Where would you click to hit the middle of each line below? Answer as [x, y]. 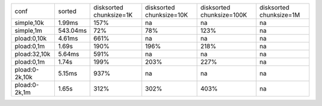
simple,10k [29, 23]
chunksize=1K [113, 15]
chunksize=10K [166, 15]
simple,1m [28, 31]
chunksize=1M [280, 15]
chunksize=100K [224, 15]
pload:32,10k [32, 54]
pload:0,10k [31, 38]
